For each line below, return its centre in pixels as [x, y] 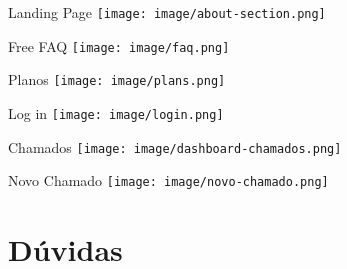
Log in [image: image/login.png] [116, 112]
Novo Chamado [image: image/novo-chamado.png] [168, 180]
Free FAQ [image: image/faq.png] [119, 45]
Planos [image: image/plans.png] [117, 79]
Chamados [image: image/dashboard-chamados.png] [175, 146]
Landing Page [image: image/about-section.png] [167, 12]
